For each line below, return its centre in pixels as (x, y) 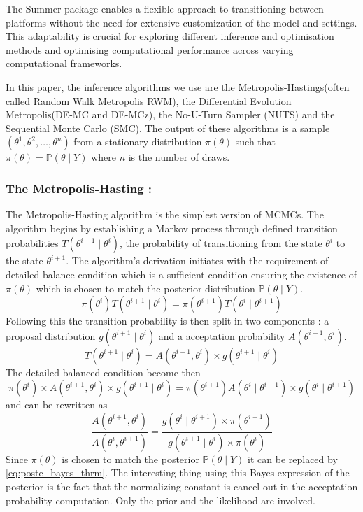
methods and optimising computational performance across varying (150, 49)
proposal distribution (51, 335)
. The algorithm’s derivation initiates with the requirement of (197, 261)
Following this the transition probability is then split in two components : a (168, 321)
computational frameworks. (64, 63)
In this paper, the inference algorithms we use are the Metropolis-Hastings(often (178, 86)
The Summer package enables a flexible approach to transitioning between (165, 8)
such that (256, 142)
